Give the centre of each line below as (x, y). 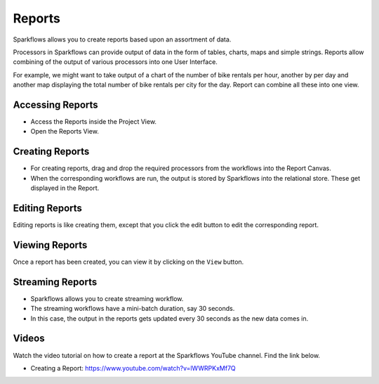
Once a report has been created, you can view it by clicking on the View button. (128, 262)
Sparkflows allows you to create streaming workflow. (107, 298)
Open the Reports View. (65, 132)
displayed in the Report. (65, 188)
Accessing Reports (55, 104)
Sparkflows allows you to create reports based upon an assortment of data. (122, 39)
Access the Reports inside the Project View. (94, 122)
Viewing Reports (50, 245)
